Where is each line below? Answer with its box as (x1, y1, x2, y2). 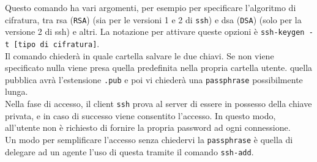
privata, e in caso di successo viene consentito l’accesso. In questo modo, (5, 109, 276, 122)
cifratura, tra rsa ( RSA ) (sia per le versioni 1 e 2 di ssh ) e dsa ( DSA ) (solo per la (5, 13, 302, 26)
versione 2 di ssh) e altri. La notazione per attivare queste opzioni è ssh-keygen (5, 25, 305, 38)
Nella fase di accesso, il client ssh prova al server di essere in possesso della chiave (5, 97, 312, 109)
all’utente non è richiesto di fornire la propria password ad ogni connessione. (5, 121, 291, 134)
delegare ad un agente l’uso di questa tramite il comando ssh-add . (5, 145, 254, 158)
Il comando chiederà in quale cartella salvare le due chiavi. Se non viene (5, 49, 274, 62)
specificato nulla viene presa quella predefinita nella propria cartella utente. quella (5, 61, 313, 74)
